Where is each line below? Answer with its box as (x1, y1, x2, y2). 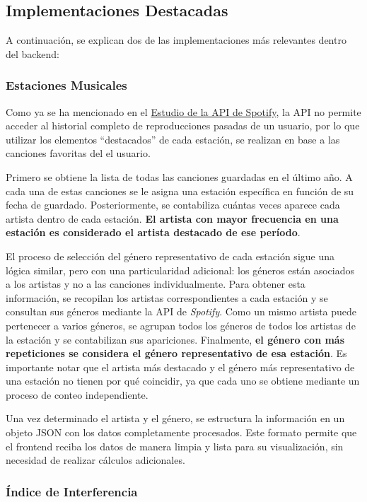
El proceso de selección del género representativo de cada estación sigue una (6, 248, 335, 263)
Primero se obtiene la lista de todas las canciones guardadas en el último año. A (6, 169, 353, 184)
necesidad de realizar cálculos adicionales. (6, 453, 185, 467)
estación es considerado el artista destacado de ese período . (6, 225, 301, 240)
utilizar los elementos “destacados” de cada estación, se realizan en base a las (6, 132, 340, 146)
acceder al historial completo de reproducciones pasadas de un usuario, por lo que (6, 118, 360, 133)
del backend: (6, 46, 59, 61)
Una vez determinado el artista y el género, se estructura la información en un (6, 411, 345, 426)
